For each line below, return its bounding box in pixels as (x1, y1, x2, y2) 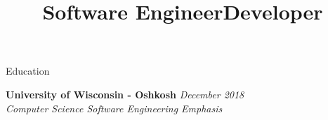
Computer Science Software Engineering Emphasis (6, 100, 223, 115)
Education (6, 63, 50, 78)
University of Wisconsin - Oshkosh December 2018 (6, 87, 244, 101)
